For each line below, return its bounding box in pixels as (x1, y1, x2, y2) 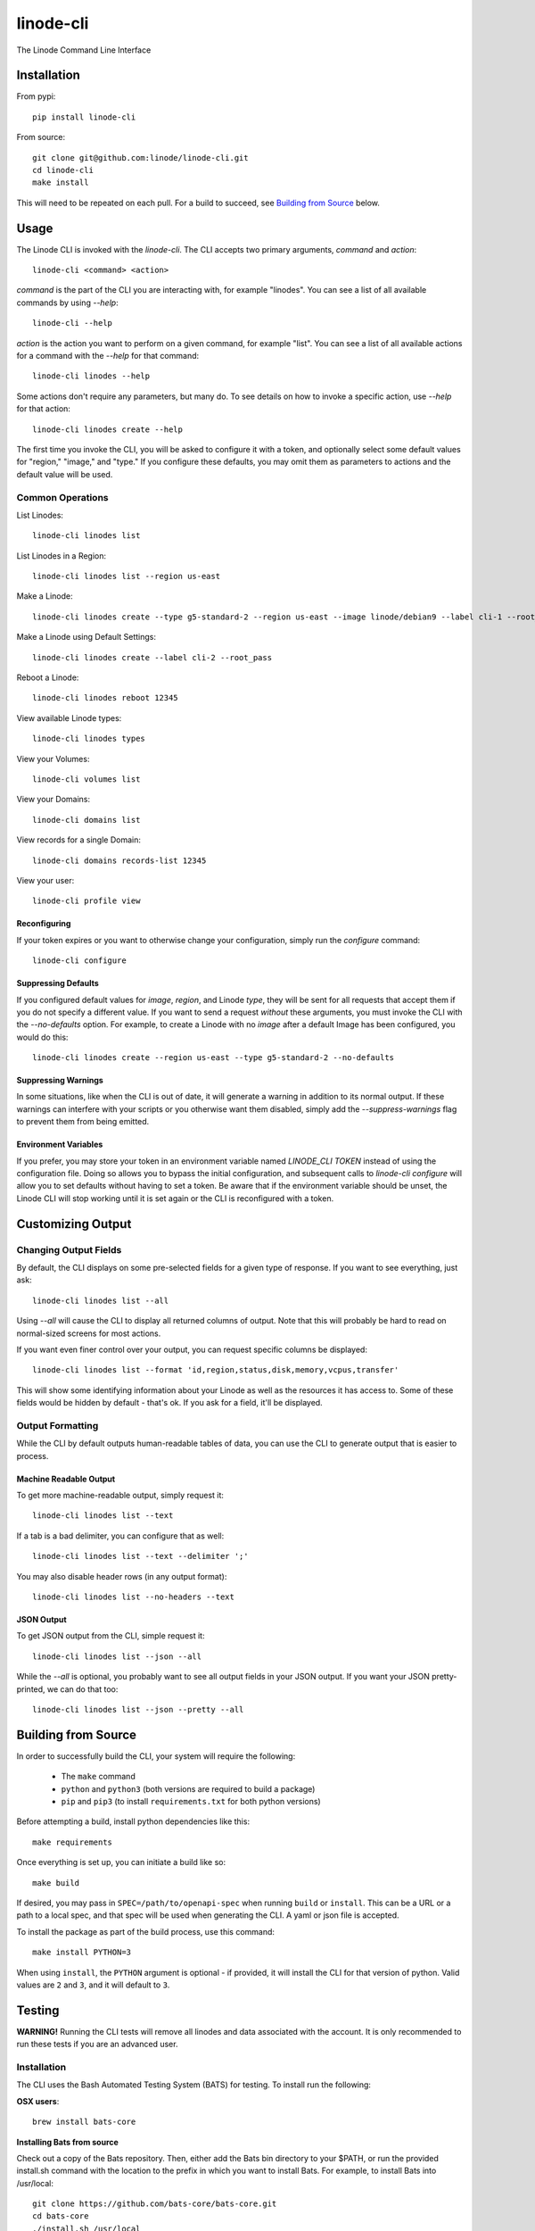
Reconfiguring (16, 918, 71, 929)
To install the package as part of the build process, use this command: (16, 1926, 276, 1937)
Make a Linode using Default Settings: (16, 632, 156, 643)
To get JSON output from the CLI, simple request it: (16, 1630, 205, 1641)
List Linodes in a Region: (16, 550, 107, 561)
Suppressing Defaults (16, 978, 100, 989)
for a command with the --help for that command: (16, 351, 200, 361)
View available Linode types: (16, 712, 122, 723)
